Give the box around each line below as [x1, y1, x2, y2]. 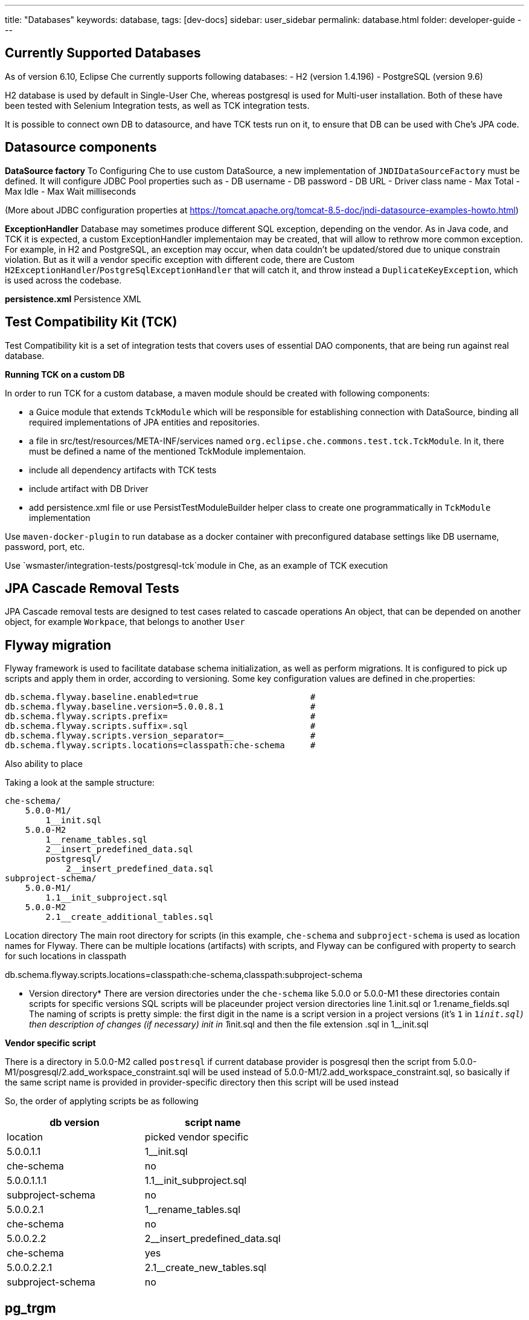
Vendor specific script [5, 1038, 96, 1049]
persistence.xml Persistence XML [5, 293, 141, 304]
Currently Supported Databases [5, 45, 201, 61]
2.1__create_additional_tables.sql [45, 912, 214, 922]
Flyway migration [5, 637, 112, 653]
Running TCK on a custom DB [5, 369, 125, 380]
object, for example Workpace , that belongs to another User [5, 616, 245, 627]
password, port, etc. [5, 541, 85, 552]
